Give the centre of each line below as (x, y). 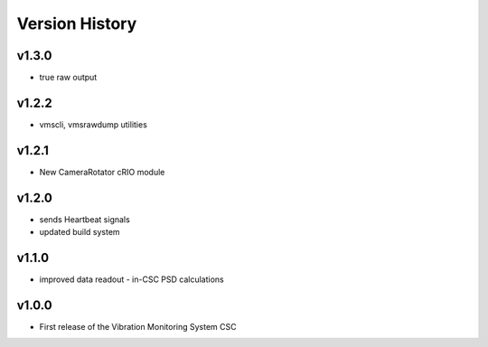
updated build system (80, 232)
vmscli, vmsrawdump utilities (94, 124)
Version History (77, 23)
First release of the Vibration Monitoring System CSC (138, 326)
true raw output (68, 78)
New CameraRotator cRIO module (102, 172)
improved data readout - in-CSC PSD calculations (132, 279)
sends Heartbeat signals (84, 219)
